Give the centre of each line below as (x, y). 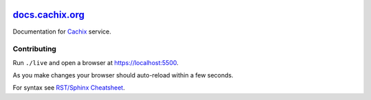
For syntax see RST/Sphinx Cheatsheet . (69, 88)
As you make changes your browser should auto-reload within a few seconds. (123, 75)
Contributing (34, 49)
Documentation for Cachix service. (62, 32)
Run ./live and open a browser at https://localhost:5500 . (95, 62)
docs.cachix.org (49, 15)
